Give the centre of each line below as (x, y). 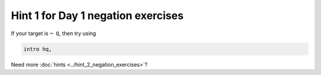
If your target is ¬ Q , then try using (53, 33)
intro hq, (38, 49)
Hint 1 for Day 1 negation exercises (97, 15)
